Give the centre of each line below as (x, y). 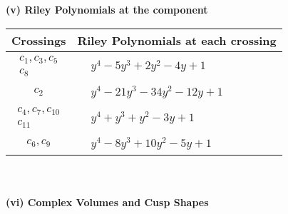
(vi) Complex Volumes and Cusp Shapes (107, 202)
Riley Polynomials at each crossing (177, 40)
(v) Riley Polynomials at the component (107, 9)
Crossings (39, 40)
